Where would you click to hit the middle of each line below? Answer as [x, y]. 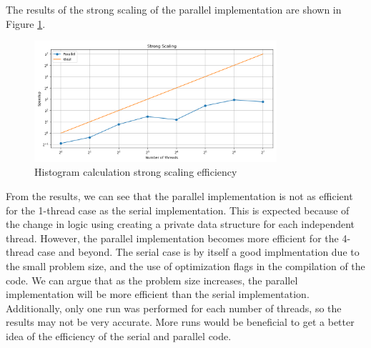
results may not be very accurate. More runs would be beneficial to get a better [180, 322]
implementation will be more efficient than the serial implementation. [158, 294]
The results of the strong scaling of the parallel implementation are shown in [174, 9]
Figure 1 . [26, 23]
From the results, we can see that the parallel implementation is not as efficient [179, 195]
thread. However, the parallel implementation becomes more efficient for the [172, 238]
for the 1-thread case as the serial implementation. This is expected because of [178, 210]
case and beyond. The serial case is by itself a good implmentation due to [198, 252]
